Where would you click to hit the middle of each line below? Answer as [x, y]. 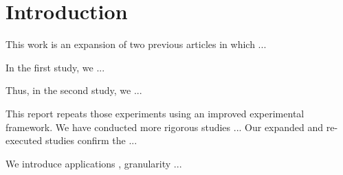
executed [24, 140]
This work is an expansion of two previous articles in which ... [136, 44]
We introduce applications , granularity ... [94, 163]
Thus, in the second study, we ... [74, 90]
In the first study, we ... [55, 67]
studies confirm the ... [91, 140]
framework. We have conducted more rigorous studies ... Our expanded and [165, 127]
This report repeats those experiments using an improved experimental [155, 113]
